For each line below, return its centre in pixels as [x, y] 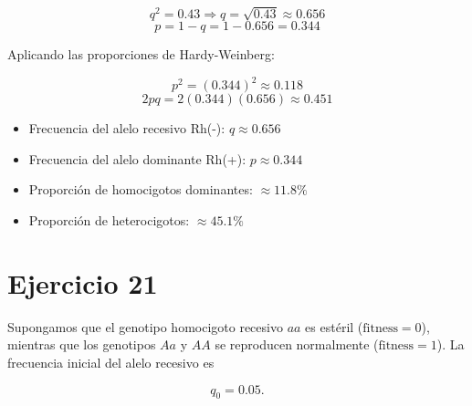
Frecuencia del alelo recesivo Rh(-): [127, 128]
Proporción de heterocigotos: [109, 220]
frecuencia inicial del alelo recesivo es [111, 362]
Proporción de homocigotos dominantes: [141, 189]
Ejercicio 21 [83, 282]
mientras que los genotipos [82, 344]
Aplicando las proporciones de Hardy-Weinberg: [141, 54]
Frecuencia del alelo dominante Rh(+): [137, 158]
